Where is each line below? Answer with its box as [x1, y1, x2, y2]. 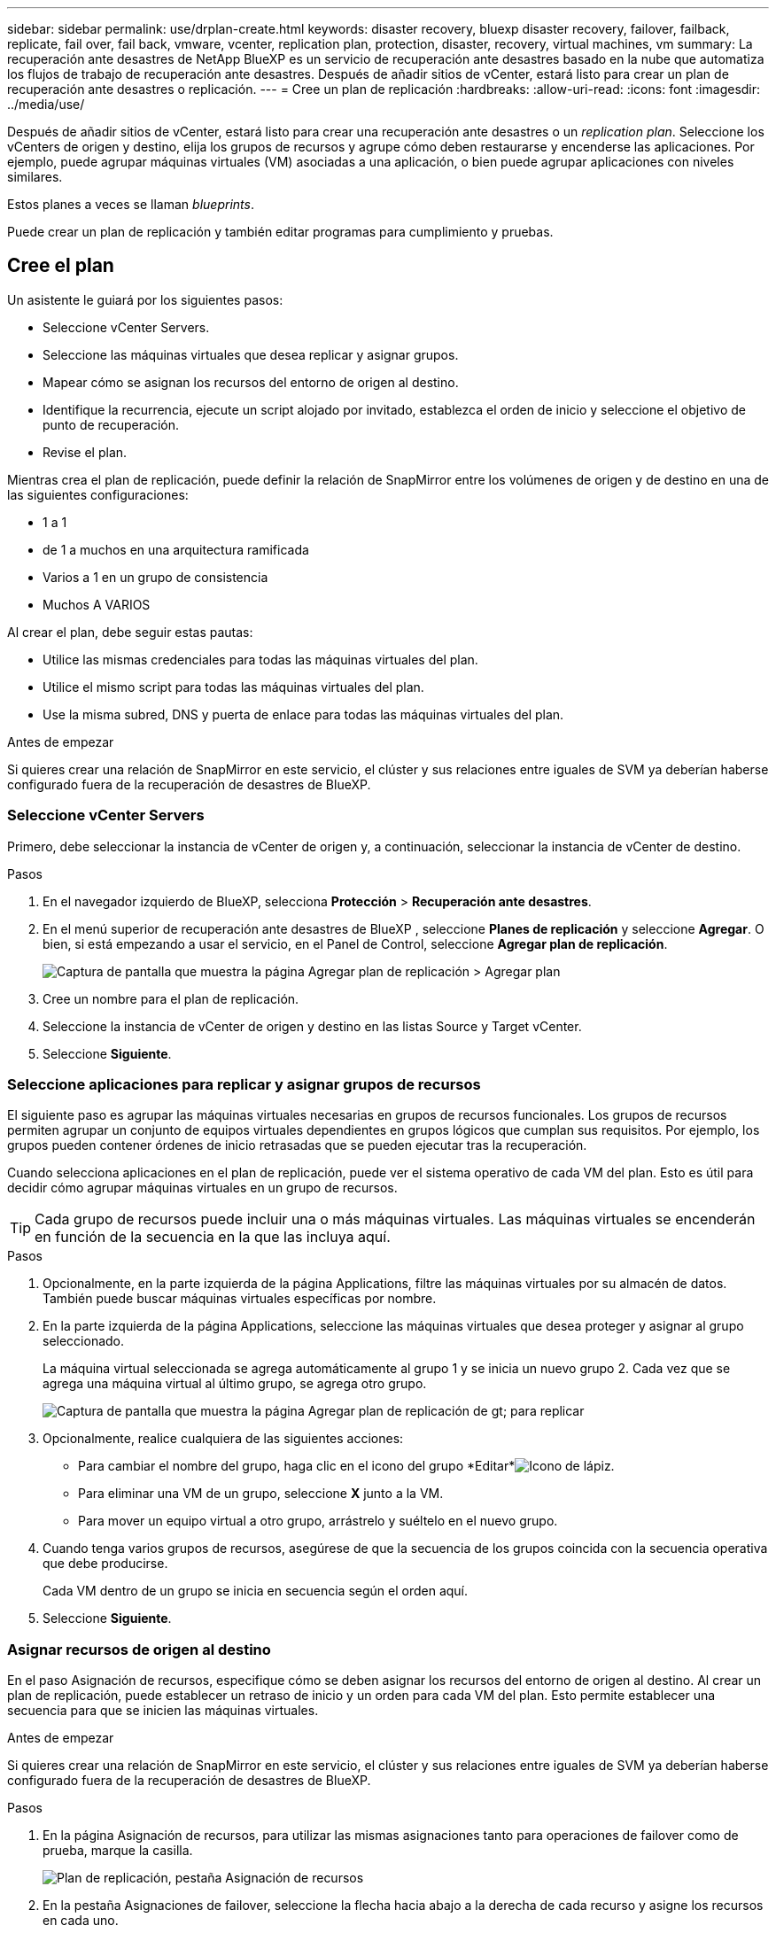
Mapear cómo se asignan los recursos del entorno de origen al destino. [43, 374, 459, 390]
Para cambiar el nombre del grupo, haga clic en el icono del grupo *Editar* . [78, 1458, 615, 1474]
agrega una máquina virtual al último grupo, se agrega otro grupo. [43, 1376, 427, 1392]
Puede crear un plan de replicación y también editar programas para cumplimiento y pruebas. [7, 224, 554, 239]
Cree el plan [7, 254, 114, 277]
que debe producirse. [43, 1556, 168, 1572]
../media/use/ [7, 97, 85, 112]
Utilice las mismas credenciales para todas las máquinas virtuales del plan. [43, 651, 478, 667]
